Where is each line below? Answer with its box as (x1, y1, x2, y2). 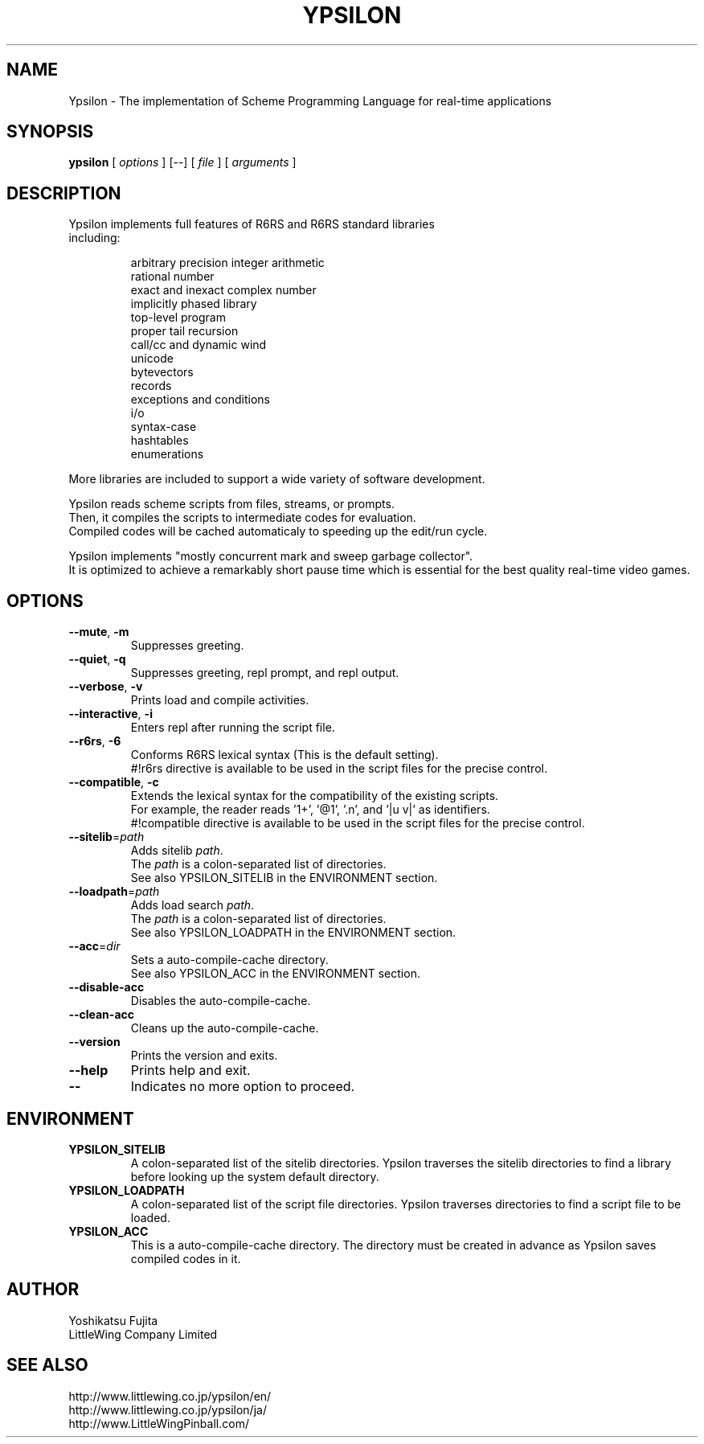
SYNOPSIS (6, 121, 94, 142)
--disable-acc (68, 980, 145, 995)
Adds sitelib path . (130, 843, 223, 858)
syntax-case (130, 420, 197, 434)
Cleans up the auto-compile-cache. (130, 1021, 319, 1036)
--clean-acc (68, 1007, 134, 1022)
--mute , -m (68, 625, 129, 639)
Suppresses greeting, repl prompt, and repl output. (130, 666, 399, 680)
